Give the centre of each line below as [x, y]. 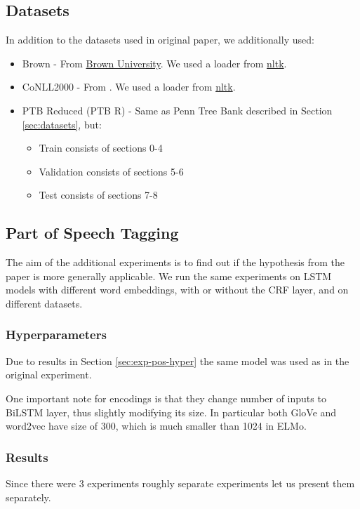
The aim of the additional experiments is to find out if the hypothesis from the [175, 262]
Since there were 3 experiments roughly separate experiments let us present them [180, 483]
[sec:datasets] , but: [62, 124]
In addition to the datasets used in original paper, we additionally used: [160, 40]
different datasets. [44, 303]
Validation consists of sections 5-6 [111, 171]
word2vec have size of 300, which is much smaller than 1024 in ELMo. [156, 426]
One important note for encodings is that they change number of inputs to [166, 398]
